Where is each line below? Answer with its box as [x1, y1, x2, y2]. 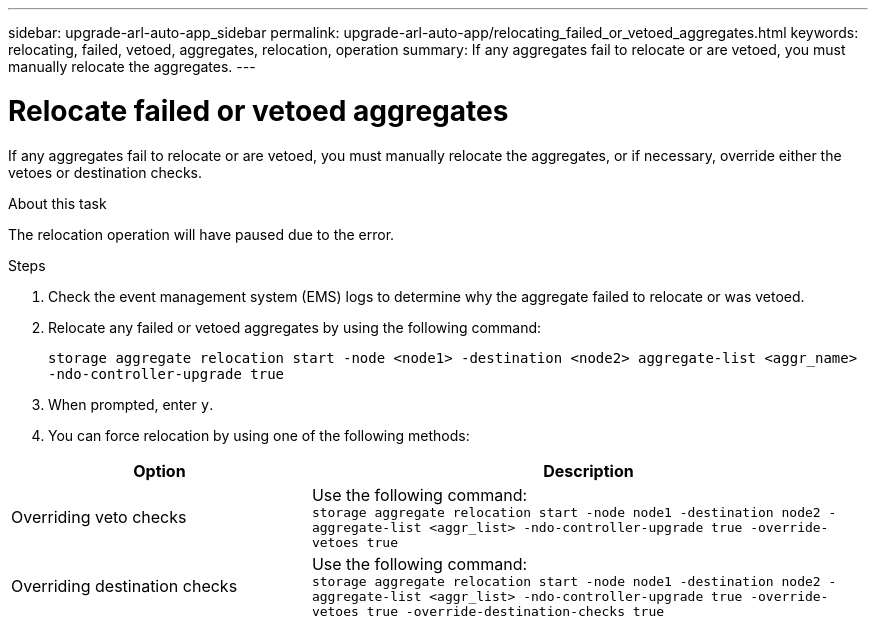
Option [133, 460, 186, 481]
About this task [8, 194, 107, 212]
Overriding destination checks [11, 576, 238, 596]
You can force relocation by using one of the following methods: [48, 426, 470, 444]
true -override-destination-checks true [366, 603, 665, 619]
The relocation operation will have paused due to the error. [8, 225, 395, 243]
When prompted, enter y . [48, 395, 214, 413]
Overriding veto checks [11, 507, 187, 527]
